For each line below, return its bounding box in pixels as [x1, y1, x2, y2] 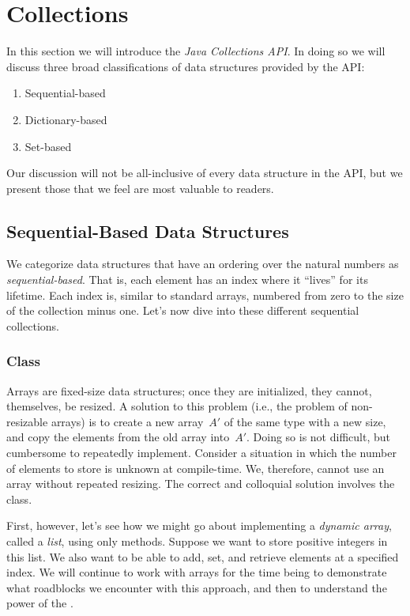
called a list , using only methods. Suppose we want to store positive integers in [6, 533, 388, 550]
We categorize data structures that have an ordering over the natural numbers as [6, 255, 399, 272]
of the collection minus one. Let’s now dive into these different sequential [6, 302, 359, 319]
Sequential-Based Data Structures [6, 218, 289, 243]
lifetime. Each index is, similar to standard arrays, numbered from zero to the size [6, 286, 404, 303]
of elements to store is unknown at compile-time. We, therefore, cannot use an [6, 459, 385, 476]
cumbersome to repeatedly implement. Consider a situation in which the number [6, 444, 397, 461]
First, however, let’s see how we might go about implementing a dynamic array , [6, 517, 392, 534]
